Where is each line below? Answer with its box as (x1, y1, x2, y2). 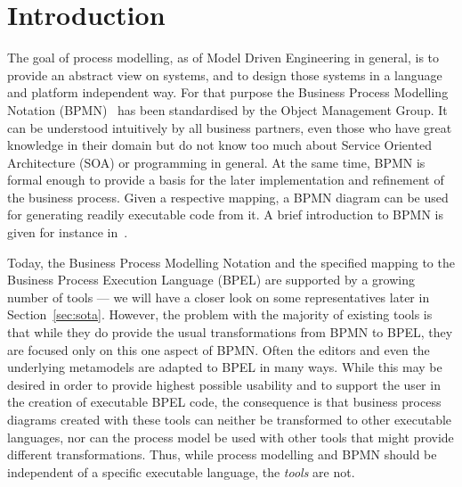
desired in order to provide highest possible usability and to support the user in (7, 375, 441, 393)
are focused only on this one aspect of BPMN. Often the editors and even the (7, 340, 430, 359)
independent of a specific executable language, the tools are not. (7, 462, 355, 481)
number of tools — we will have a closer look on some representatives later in (7, 287, 430, 306)
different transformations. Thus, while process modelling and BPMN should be (7, 445, 437, 464)
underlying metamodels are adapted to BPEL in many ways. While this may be (7, 358, 442, 376)
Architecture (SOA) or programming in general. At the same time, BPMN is (7, 153, 426, 171)
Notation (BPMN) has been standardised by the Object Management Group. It (7, 100, 448, 119)
